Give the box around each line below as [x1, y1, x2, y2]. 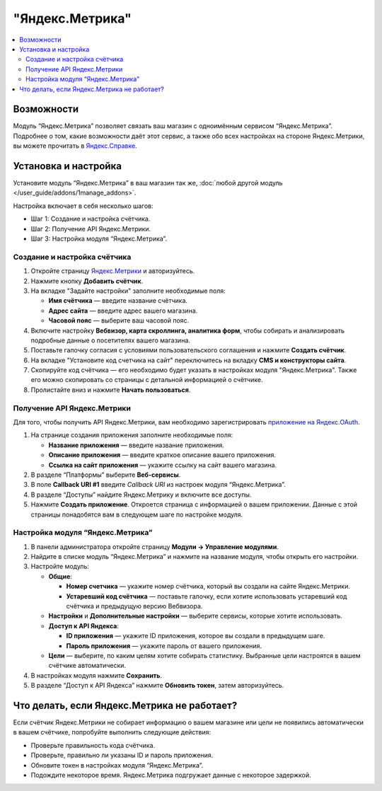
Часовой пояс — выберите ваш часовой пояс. [48, 316, 190, 325]
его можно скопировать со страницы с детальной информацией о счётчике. [30, 376, 263, 384]
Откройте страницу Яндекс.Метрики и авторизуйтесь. [30, 267, 195, 275]
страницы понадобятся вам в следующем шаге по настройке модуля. [30, 510, 243, 519]
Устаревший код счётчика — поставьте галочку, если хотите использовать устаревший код [66, 591, 347, 601]
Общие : [48, 572, 72, 580]
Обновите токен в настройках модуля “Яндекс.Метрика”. [30, 761, 204, 769]
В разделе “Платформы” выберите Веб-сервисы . [30, 470, 181, 479]
